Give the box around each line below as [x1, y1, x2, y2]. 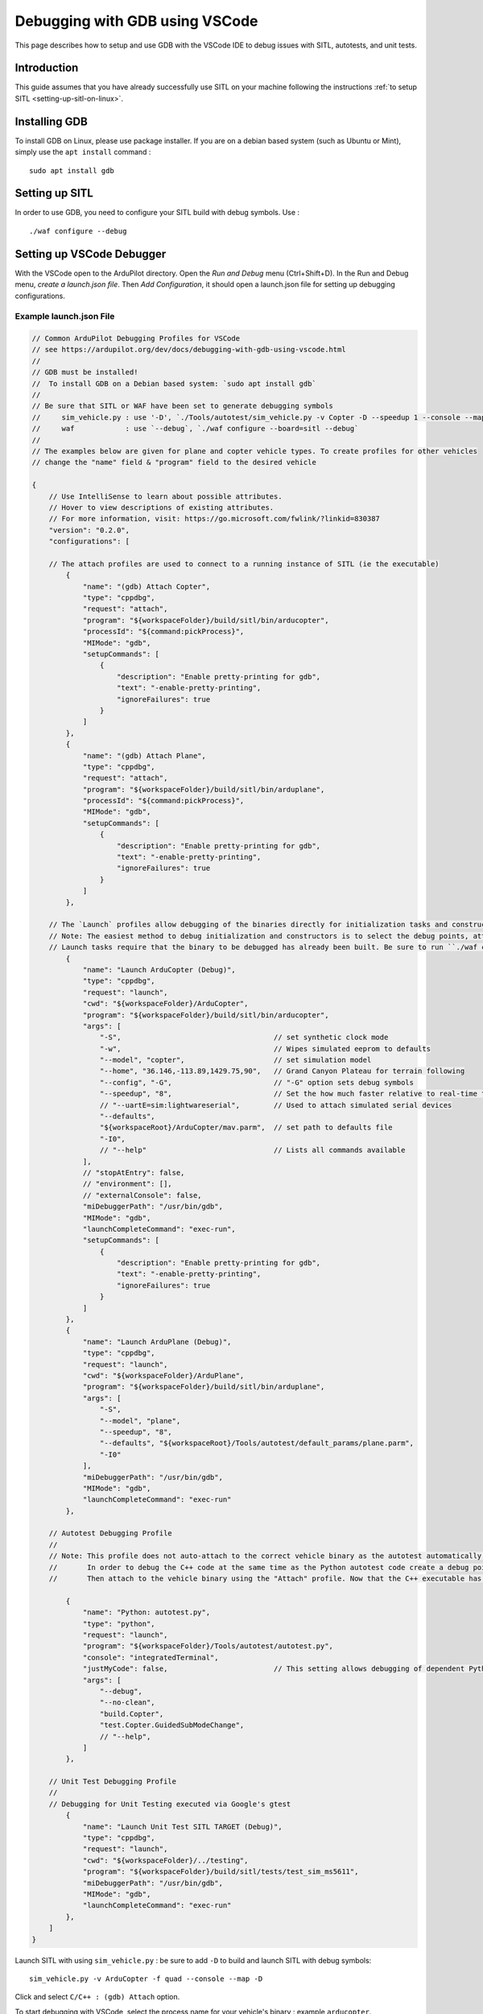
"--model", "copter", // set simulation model [99, 1055, 372, 1065]
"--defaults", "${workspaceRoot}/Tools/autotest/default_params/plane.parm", [99, 1439, 415, 1448]
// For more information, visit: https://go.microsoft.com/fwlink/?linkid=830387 [48, 514, 380, 524]
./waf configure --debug [29, 226, 127, 235]
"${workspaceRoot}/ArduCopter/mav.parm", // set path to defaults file [99, 1123, 394, 1132]
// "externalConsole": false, [82, 1191, 202, 1200]
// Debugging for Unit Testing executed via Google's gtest [48, 1799, 291, 1809]
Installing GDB [14, 114, 88, 128]
